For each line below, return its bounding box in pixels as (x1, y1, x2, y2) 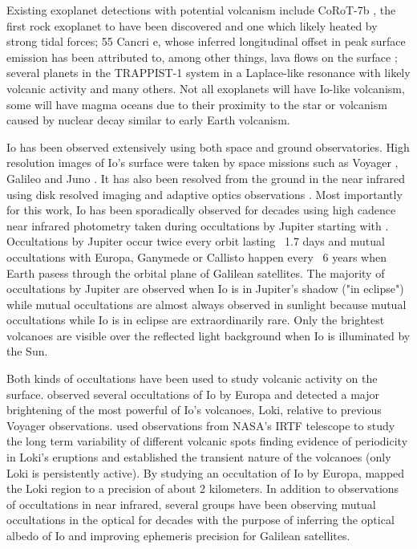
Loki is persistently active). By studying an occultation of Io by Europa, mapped (6, 464, 405, 481)
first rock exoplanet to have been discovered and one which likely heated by (6, 17, 378, 34)
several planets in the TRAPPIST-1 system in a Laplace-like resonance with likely (6, 64, 411, 81)
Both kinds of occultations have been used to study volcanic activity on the (6, 370, 378, 387)
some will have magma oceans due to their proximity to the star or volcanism (6, 96, 387, 112)
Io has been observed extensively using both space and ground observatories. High (6, 138, 410, 155)
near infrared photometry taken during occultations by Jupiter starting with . (6, 217, 389, 234)
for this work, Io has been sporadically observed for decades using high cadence (6, 201, 396, 218)
